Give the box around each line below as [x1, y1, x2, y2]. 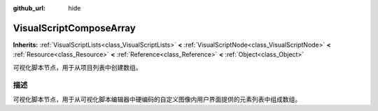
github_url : [13, 4, 45, 12]
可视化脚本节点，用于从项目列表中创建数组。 [13, 63, 142, 71]
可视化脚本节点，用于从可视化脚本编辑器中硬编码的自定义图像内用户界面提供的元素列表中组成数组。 [13, 95, 301, 103]
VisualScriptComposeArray [13, 22, 136, 34]
